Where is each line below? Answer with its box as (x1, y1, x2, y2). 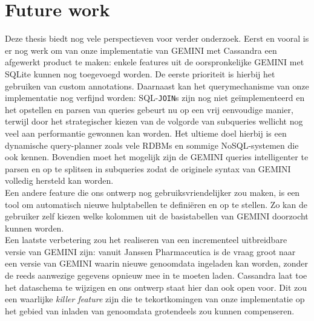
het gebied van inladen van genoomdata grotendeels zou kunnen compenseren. (5, 304, 295, 317)
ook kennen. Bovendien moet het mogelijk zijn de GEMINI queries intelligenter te (5, 151, 309, 163)
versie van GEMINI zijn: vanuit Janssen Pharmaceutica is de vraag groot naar (5, 245, 296, 258)
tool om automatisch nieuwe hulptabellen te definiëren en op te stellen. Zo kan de (5, 198, 307, 210)
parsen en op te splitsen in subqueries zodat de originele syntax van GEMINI (5, 162, 291, 175)
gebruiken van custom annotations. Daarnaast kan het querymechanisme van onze (5, 79, 309, 92)
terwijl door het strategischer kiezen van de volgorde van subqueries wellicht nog (5, 115, 303, 128)
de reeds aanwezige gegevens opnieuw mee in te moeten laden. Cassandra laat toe (5, 269, 307, 282)
